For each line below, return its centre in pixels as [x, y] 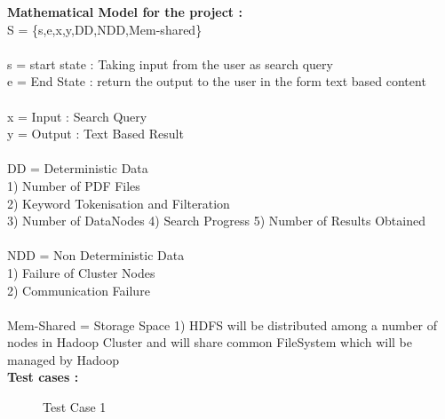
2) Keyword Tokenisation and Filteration [119, 203]
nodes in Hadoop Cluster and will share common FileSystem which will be [210, 342]
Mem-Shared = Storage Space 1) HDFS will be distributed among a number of [222, 324]
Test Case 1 [75, 407]
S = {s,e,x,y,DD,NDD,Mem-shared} [105, 29]
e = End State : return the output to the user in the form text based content [217, 81]
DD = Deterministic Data [78, 168]
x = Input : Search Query [77, 116]
